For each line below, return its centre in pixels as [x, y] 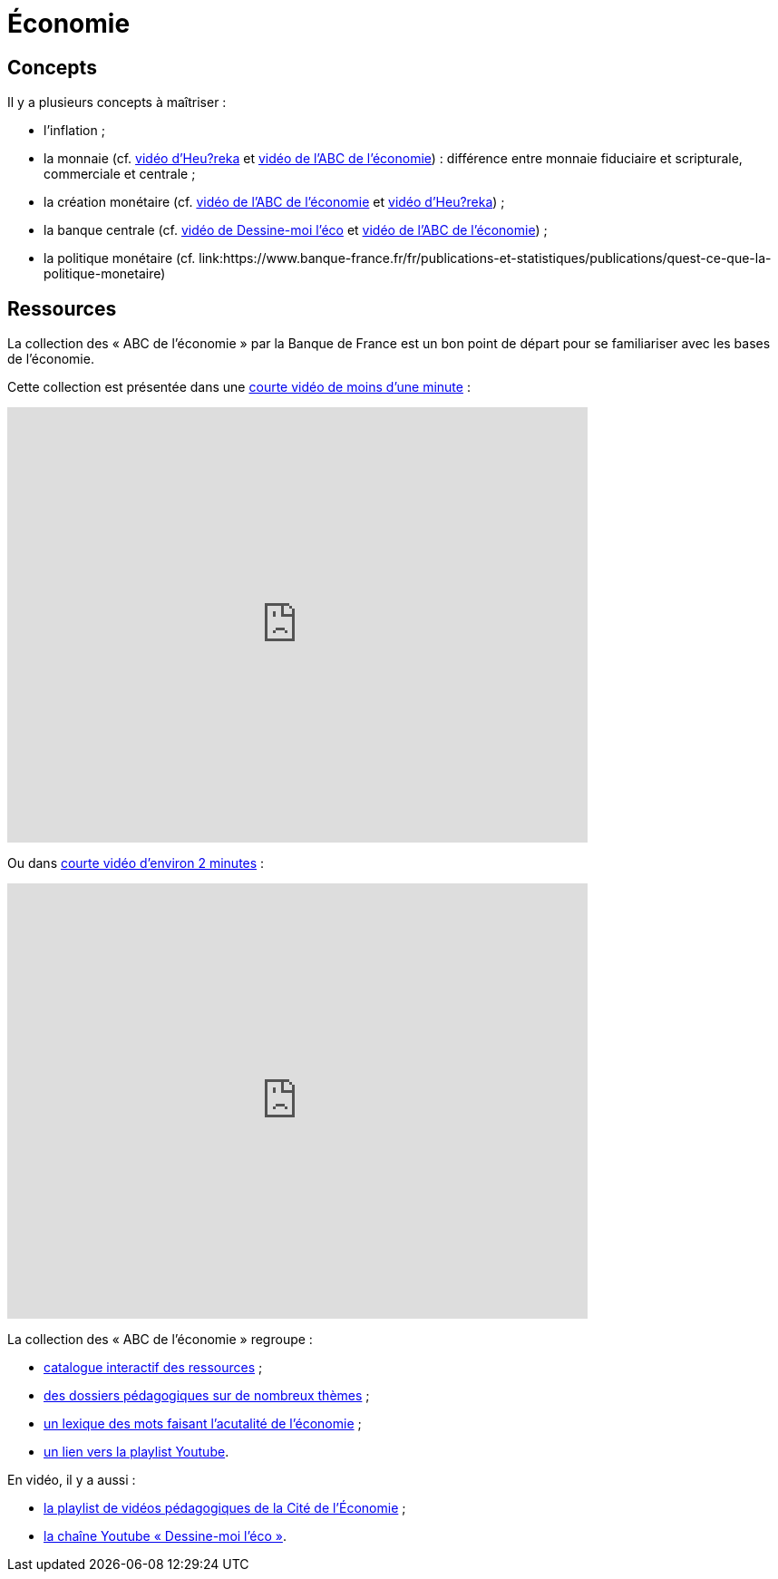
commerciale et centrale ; [120, 174]
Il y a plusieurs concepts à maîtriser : [117, 102]
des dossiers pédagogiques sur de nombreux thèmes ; [207, 1396]
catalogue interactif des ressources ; [153, 1368]
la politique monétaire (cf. [120, 258]
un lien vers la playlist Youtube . [136, 1452]
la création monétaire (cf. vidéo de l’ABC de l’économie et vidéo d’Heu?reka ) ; [274, 202]
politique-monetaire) [105, 274]
